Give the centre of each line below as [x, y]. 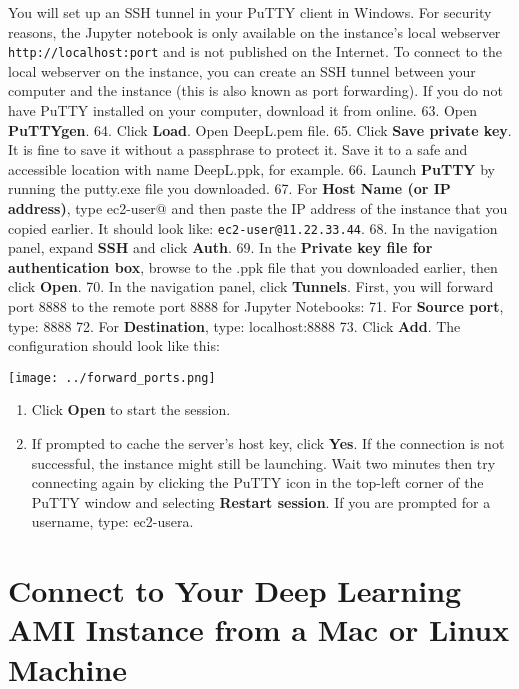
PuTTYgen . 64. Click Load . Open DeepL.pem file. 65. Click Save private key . [260, 129]
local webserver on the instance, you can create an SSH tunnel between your [242, 70]
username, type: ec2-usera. [112, 521]
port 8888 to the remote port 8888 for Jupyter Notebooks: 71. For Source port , [256, 306]
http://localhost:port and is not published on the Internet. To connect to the [255, 51]
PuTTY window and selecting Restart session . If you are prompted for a [261, 501]
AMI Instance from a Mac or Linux [259, 629]
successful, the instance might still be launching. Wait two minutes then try [263, 462]
